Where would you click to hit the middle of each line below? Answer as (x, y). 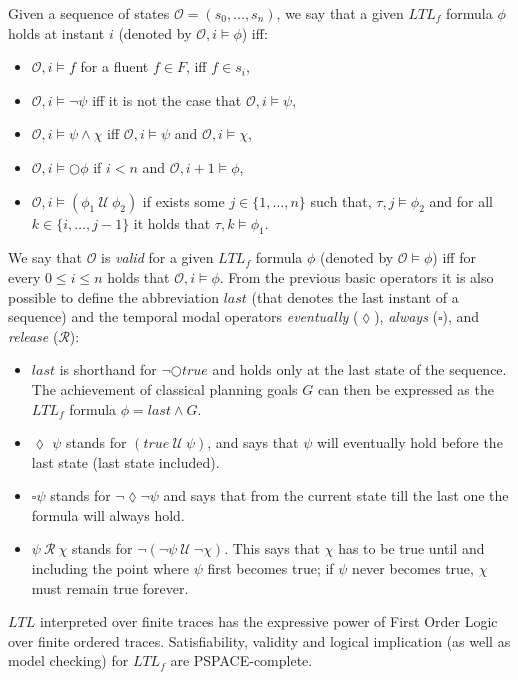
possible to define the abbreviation (113, 296)
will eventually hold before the (409, 442)
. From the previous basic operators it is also (356, 276)
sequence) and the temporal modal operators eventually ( (183, 316)
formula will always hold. (108, 514)
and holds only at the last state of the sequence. (359, 369)
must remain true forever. (110, 587)
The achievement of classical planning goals (164, 388)
